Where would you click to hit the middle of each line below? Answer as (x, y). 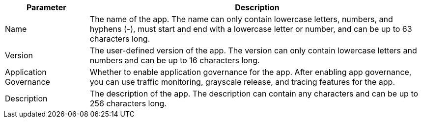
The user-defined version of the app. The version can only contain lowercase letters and (253, 50)
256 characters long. (128, 103)
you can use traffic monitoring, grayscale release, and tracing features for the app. (242, 82)
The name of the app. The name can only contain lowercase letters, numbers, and (241, 19)
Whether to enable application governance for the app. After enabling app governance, (251, 72)
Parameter (46, 7)
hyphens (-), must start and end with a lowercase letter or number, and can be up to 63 (251, 29)
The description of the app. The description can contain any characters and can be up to (254, 94)
